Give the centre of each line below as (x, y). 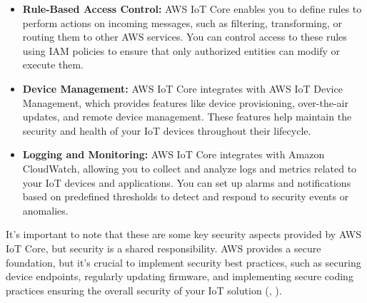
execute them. (53, 65)
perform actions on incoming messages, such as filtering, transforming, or (182, 22)
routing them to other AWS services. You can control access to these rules (185, 37)
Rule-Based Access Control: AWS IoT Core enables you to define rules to (192, 9)
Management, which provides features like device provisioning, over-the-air (185, 102)
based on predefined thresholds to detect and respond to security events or (186, 196)
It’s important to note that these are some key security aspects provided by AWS (183, 234)
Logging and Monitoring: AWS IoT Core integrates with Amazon (174, 154)
